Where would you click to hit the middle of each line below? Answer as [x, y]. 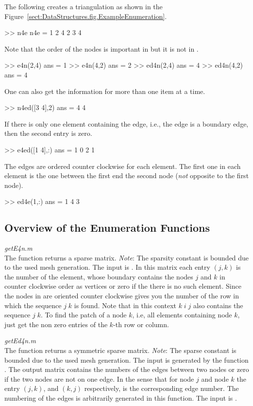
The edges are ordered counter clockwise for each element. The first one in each [123, 166]
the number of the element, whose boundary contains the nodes [99, 276]
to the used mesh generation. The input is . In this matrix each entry [107, 267]
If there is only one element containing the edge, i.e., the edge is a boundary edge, [126, 123]
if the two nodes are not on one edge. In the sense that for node [99, 378]
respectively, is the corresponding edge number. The [161, 388]
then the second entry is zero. [48, 133]
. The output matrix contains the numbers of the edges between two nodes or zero [127, 369]
